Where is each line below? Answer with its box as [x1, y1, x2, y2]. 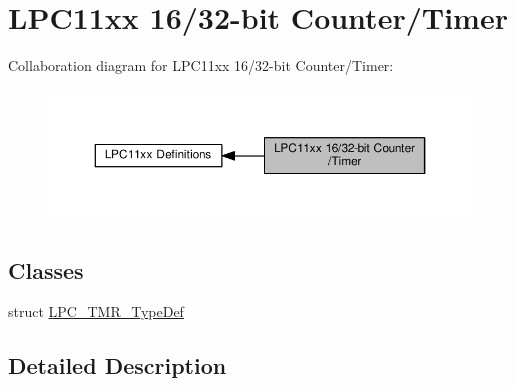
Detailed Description [8, 350, 227, 381]
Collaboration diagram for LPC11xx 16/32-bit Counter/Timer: [8, 55, 394, 76]
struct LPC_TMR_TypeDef [8, 301, 184, 322]
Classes [8, 254, 84, 285]
